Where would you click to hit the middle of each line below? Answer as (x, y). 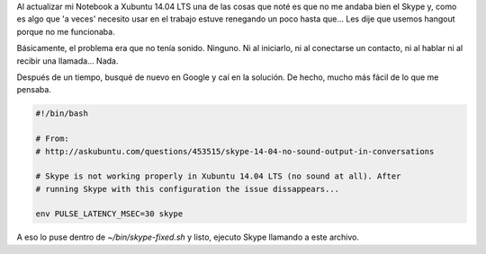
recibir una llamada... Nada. (67, 61)
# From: (52, 139)
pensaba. (34, 90)
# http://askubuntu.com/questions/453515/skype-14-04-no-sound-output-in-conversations (235, 151)
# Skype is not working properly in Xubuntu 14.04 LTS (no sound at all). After (218, 176)
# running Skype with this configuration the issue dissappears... (188, 189)
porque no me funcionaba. (66, 31)
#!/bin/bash (62, 114)
